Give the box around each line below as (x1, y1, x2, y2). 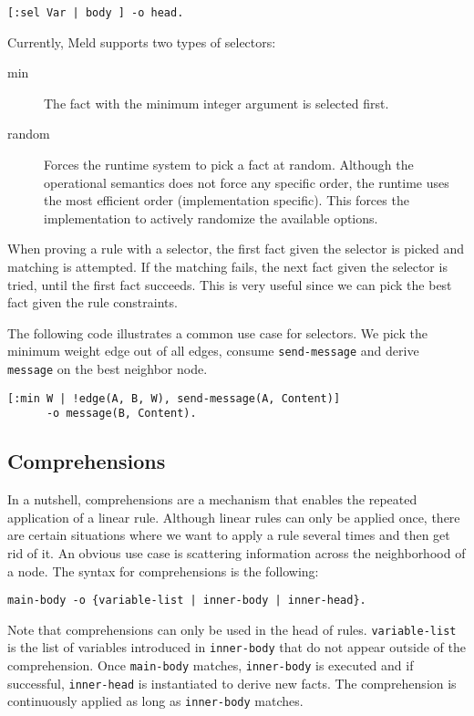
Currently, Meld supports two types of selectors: (7, 32, 276, 51)
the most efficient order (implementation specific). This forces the (44, 191, 409, 210)
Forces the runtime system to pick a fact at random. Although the (44, 155, 414, 174)
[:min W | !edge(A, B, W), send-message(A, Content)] (7, 391, 341, 405)
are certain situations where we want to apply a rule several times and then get (7, 525, 450, 545)
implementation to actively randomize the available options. (44, 208, 378, 227)
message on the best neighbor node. (7, 359, 208, 379)
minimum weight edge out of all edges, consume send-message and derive (7, 341, 419, 360)
